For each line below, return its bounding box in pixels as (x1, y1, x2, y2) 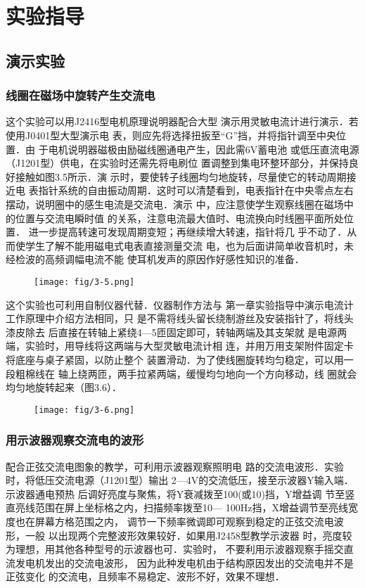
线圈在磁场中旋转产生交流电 (6, 87, 155, 104)
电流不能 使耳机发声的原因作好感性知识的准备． (84, 252, 305, 267)
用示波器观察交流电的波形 (6, 431, 144, 449)
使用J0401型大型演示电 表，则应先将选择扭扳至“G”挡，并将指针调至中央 (6, 127, 337, 142)
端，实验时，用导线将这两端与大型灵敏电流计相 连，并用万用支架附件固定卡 (6, 338, 354, 353)
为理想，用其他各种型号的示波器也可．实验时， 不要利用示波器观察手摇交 (6, 542, 344, 556)
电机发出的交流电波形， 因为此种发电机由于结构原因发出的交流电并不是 (25, 555, 354, 570)
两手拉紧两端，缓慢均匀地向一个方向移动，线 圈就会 (117, 366, 357, 381)
